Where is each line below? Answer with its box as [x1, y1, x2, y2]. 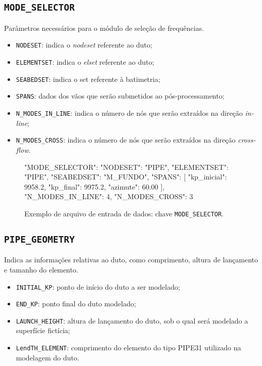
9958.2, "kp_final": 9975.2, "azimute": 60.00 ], [24, 181, 165, 192]
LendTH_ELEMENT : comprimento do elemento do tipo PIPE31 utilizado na [16, 342, 241, 353]
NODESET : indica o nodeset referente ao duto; [16, 39, 152, 50]
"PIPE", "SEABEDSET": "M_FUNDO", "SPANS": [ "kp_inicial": [24, 171, 227, 182]
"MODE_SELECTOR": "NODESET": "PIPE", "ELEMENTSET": [24, 161, 229, 172]
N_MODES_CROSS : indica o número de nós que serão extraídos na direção [16, 134, 236, 145]
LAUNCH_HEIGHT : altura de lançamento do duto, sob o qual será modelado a [16, 315, 248, 326]
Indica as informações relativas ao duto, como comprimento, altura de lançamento [4, 254, 258, 265]
